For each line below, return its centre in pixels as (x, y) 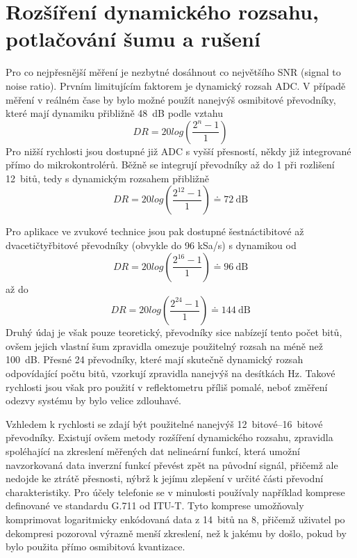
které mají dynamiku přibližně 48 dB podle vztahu (114, 113)
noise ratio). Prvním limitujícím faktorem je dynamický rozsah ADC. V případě (176, 85)
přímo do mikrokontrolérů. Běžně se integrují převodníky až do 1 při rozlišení (170, 165)
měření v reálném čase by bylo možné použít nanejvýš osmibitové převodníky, (171, 99)
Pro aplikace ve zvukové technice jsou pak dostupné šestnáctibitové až (155, 231)
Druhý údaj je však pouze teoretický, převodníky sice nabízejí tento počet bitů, (174, 332)
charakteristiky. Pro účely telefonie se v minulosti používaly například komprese (175, 492)
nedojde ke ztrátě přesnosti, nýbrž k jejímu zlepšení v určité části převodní (165, 478)
